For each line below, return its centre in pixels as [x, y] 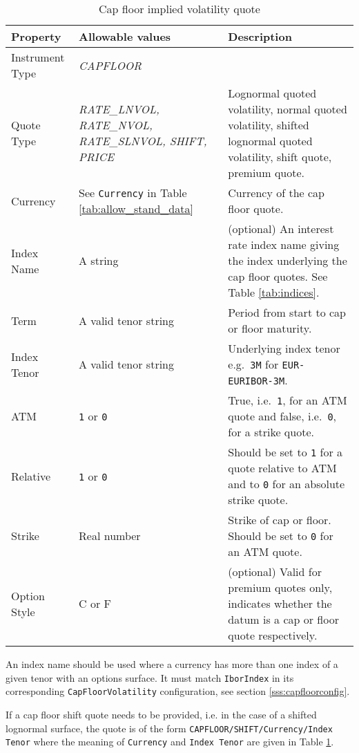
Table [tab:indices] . [274, 292]
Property [36, 36]
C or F [95, 603]
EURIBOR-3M [256, 381]
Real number [110, 536]
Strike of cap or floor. [280, 520]
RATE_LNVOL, [119, 109]
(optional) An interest [281, 229]
